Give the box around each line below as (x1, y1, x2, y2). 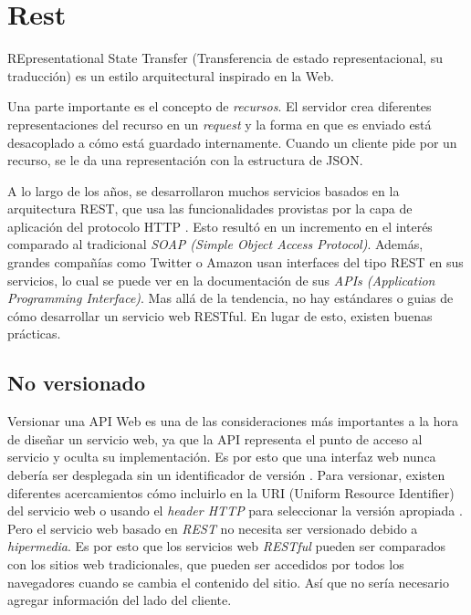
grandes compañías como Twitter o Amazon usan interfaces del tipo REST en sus (7, 253, 464, 272)
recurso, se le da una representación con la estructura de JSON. (7, 151, 363, 170)
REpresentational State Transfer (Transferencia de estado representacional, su (7, 48, 444, 68)
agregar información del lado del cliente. (7, 590, 232, 610)
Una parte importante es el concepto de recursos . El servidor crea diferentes (7, 97, 432, 116)
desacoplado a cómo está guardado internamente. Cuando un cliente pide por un (7, 132, 457, 151)
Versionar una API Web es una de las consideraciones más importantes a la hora (7, 412, 459, 431)
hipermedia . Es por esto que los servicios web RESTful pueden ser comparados (7, 537, 445, 556)
